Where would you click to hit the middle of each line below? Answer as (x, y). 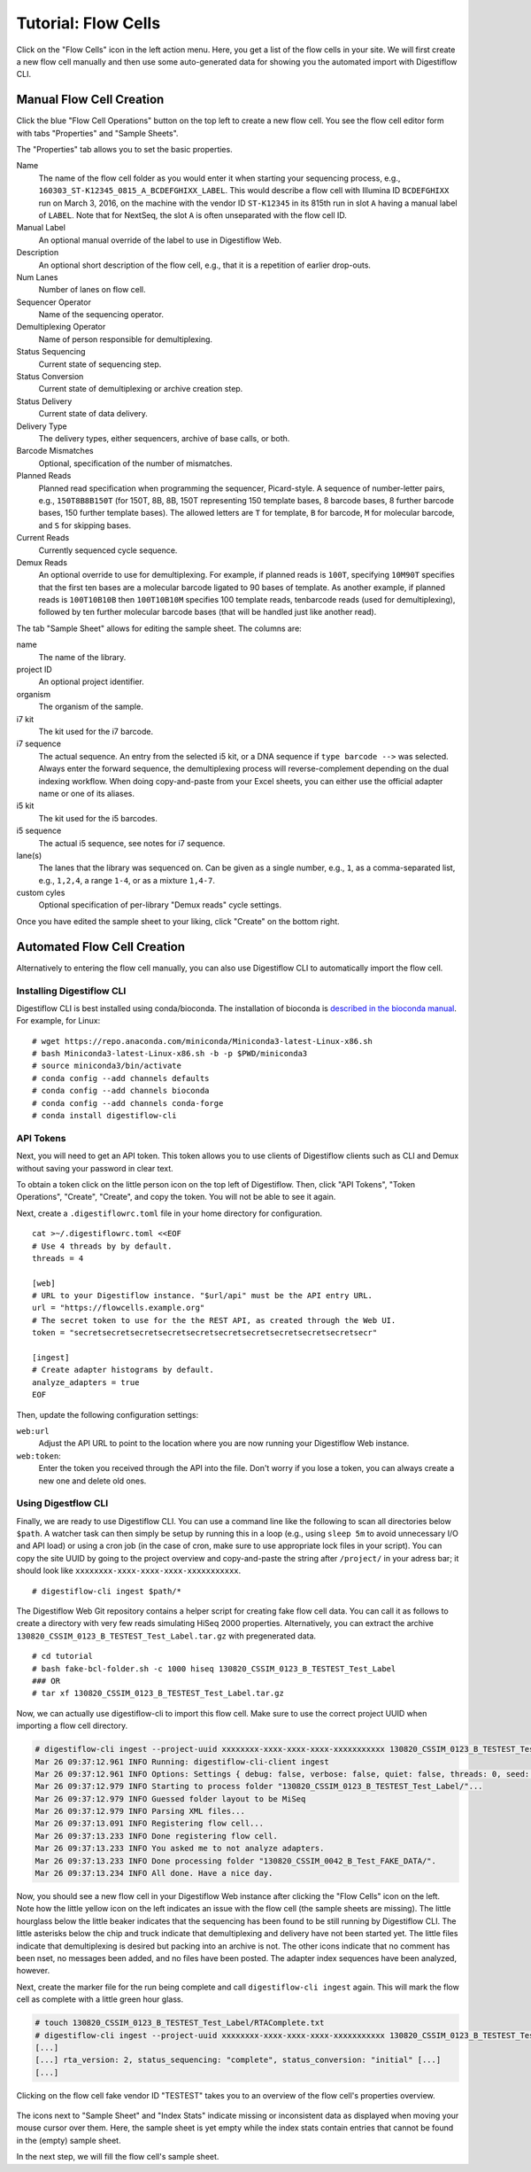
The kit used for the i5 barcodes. (98, 818)
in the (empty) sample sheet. (69, 2140)
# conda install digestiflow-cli (104, 1116)
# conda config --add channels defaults (121, 1078)
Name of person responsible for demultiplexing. (125, 339)
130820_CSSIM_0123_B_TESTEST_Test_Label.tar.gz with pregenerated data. (166, 1636)
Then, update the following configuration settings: (108, 1414)
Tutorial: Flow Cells (88, 23)
